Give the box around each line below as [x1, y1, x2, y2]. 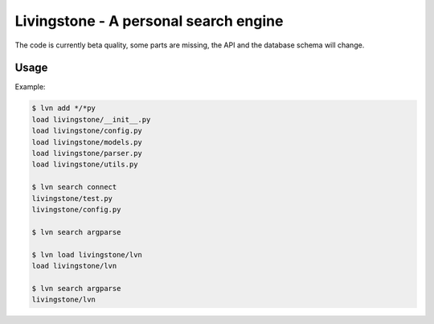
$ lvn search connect [31, 183, 117, 192]
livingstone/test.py [31, 194, 113, 203]
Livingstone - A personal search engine [14, 12, 284, 30]
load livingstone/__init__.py [31, 115, 151, 124]
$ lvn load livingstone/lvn [31, 250, 142, 259]
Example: [14, 82, 46, 92]
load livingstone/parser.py [31, 149, 142, 158]
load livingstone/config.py [31, 126, 142, 136]
